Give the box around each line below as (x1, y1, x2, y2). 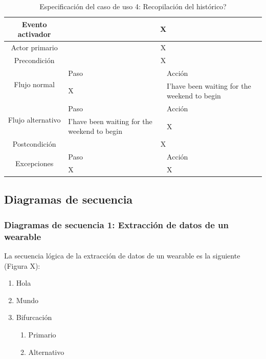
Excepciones (15, 157, 54, 168)
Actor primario (11, 42, 58, 53)
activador (17, 29, 51, 39)
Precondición (14, 54, 55, 65)
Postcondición (12, 138, 56, 149)
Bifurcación (16, 312, 52, 323)
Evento (21, 18, 47, 29)
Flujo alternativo (8, 114, 61, 125)
